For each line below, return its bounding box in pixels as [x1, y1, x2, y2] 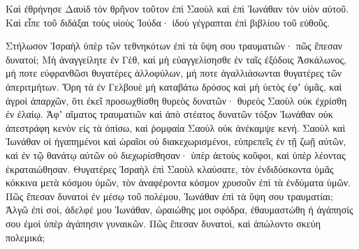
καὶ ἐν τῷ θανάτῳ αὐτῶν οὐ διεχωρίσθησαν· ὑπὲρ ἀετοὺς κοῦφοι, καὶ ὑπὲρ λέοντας [6, 147, 346, 162]
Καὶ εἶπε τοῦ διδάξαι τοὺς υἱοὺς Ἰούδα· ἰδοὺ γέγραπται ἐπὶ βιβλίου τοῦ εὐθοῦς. [6, 15, 330, 29]
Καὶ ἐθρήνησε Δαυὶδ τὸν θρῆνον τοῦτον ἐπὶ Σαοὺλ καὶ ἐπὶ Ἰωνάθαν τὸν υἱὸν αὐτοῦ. [6, 1, 349, 15]
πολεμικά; [6, 229, 45, 244]
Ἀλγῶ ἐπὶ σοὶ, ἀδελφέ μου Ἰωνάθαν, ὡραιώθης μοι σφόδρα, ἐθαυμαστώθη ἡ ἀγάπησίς [6, 202, 353, 217]
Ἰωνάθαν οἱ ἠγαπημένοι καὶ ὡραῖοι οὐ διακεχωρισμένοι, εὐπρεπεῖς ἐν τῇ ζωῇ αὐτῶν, [6, 134, 346, 149]
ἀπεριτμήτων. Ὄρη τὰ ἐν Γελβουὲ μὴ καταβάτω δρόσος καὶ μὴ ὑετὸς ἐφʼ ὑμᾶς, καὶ [6, 79, 342, 93]
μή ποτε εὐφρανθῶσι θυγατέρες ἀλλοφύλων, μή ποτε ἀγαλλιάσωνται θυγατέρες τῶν [6, 66, 342, 80]
